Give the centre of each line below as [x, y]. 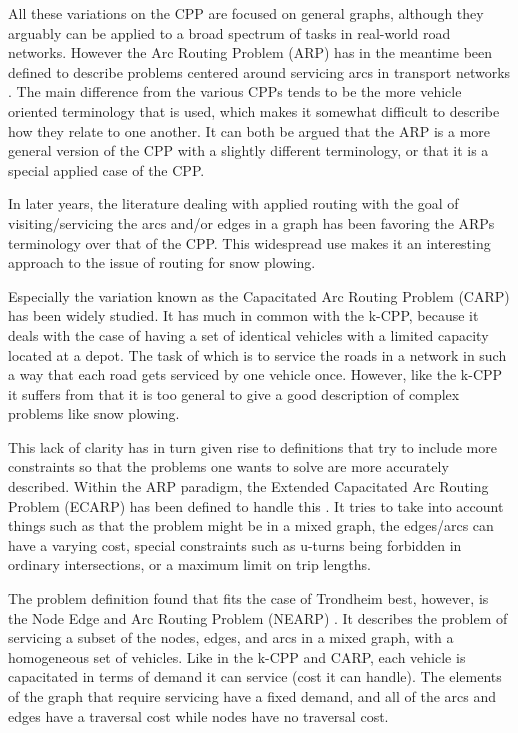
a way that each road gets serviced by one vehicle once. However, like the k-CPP [255, 374]
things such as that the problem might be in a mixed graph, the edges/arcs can [251, 525]
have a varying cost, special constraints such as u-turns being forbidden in [235, 544]
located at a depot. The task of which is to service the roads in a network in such [257, 354]
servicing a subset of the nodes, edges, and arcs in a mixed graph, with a [231, 637]
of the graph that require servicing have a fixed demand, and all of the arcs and [252, 696]
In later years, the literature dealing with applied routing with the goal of [233, 203]
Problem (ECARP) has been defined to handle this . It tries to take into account [256, 505]
